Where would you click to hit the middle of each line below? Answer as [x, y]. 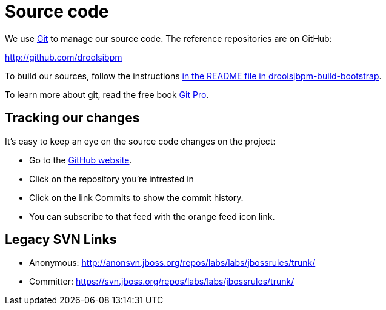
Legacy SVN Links [61, 240]
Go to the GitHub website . [81, 160]
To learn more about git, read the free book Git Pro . [107, 94]
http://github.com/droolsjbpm [64, 57]
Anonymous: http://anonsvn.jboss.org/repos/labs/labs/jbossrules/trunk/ [172, 263]
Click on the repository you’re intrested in [111, 179]
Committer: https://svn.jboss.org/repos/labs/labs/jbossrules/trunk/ [162, 282]
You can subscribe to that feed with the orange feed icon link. [152, 216]
